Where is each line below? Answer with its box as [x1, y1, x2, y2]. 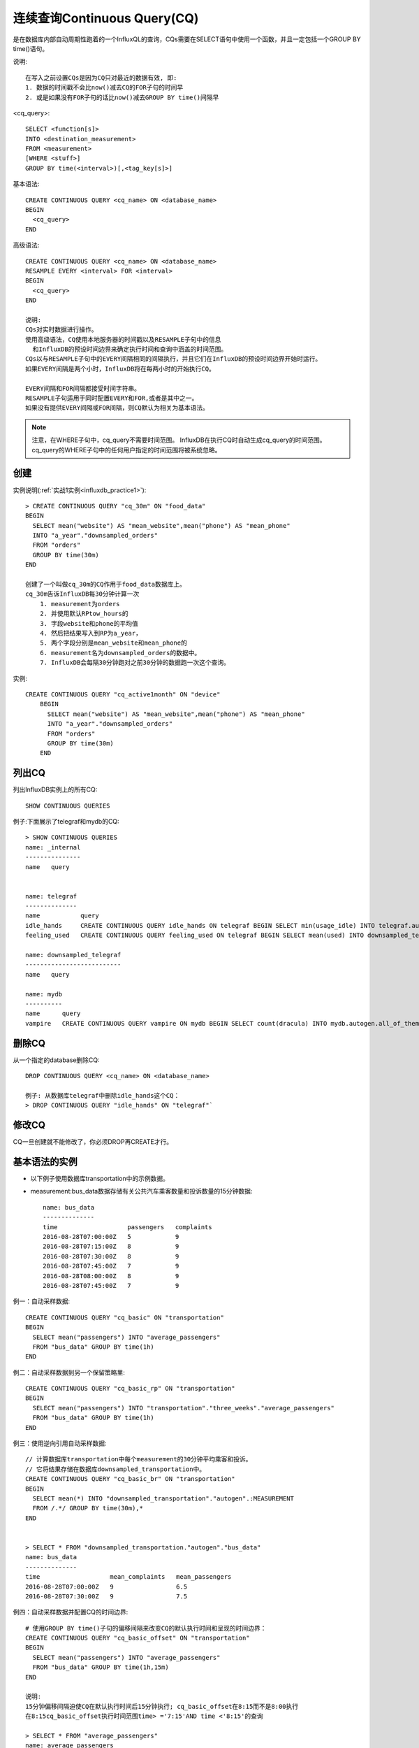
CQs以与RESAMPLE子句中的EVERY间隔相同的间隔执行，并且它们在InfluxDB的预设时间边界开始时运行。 [25, 355, 322, 363]
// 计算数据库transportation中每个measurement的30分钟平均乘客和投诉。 [25, 1455, 252, 1463]
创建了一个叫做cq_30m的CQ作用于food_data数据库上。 [25, 580, 186, 589]
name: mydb [25, 990, 63, 998]
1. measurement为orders [39, 600, 120, 608]
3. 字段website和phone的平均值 [39, 619, 139, 627]
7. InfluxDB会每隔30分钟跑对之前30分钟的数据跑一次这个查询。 [39, 659, 230, 667]
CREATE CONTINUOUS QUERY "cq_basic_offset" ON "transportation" [25, 1634, 251, 1642]
